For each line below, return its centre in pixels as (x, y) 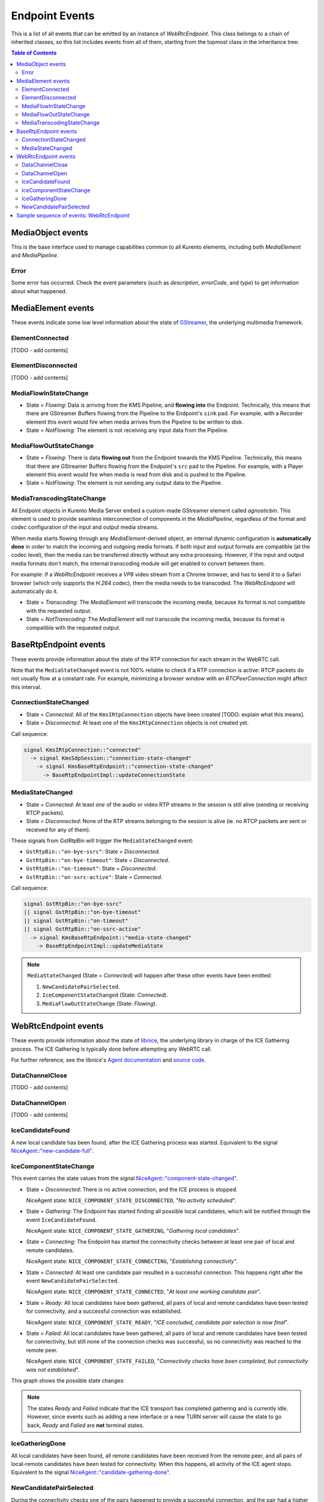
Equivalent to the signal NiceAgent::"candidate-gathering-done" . (91, 1473)
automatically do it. (34, 591)
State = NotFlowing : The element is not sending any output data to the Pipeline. (124, 483)
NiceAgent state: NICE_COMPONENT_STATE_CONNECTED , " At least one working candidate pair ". (143, 1292)
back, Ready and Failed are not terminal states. (85, 1425)
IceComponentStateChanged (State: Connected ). (105, 995)
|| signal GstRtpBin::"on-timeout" (76, 920)
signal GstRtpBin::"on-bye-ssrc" (73, 904)
